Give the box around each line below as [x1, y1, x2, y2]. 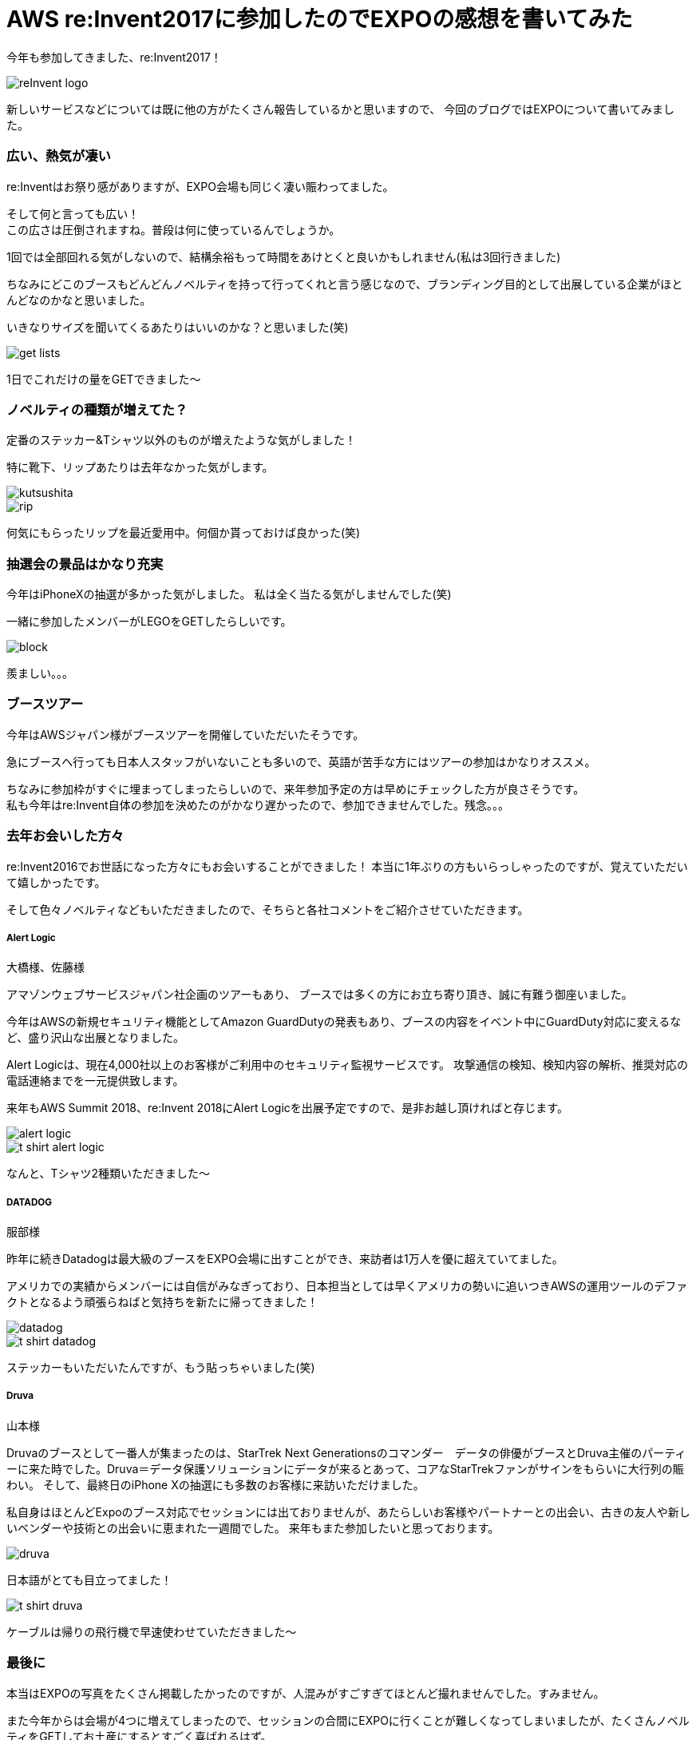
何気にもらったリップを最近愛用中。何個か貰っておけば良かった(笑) [6, 526, 361, 540]
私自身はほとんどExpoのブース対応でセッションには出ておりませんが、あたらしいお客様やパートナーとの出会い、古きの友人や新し [6, 1504, 690, 1519]
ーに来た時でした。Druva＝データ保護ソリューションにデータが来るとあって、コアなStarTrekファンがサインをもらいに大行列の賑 [6, 1461, 684, 1476]
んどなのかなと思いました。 [6, 292, 152, 307]
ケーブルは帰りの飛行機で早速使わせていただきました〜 [6, 1624, 297, 1639]
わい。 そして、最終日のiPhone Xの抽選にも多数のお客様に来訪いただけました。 [6, 1477, 425, 1492]
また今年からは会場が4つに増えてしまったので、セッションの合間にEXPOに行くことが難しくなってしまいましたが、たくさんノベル [6, 1713, 690, 1727]
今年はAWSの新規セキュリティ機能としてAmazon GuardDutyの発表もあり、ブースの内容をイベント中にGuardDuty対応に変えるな [6, 1015, 682, 1029]
